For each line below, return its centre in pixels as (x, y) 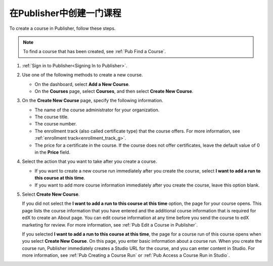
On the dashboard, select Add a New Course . (82, 84)
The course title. (52, 117)
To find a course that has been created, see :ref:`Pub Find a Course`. (95, 52)
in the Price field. (53, 152)
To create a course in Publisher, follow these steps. (62, 28)
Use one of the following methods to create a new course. (82, 75)
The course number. (56, 124)
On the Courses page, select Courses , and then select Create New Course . (114, 91)
